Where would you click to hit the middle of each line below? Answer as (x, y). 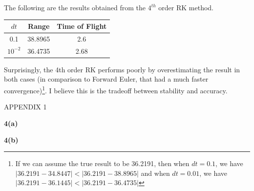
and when (155, 173)
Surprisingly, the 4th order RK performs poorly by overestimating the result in (122, 69)
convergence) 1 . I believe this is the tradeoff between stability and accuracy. (116, 90)
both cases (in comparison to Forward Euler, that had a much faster (106, 79)
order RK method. (186, 7)
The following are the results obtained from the (75, 7)
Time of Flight (82, 26)
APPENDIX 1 (25, 107)
